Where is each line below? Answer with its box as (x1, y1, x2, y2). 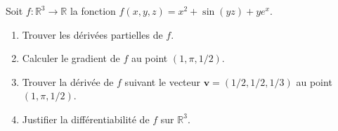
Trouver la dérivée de (22, 74, 114, 89)
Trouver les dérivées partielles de (22, 27, 163, 42)
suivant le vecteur (124, 74, 201, 89)
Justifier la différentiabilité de (22, 111, 150, 126)
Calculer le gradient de (22, 51, 120, 65)
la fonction (70, 4, 116, 18)
